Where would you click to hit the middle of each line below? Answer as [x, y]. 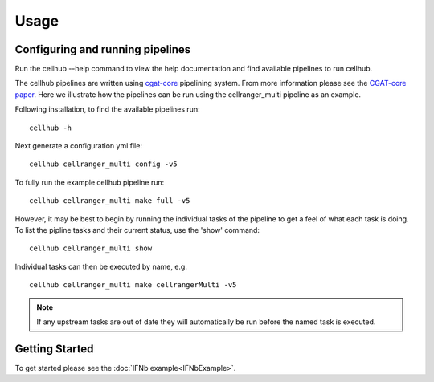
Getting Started [54, 349]
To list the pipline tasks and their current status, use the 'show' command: [137, 230]
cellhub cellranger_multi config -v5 [104, 164]
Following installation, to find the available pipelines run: [107, 109]
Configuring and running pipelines [103, 49]
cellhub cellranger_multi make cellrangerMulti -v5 [133, 285]
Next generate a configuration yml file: [78, 146]
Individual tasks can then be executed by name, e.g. [101, 266]
